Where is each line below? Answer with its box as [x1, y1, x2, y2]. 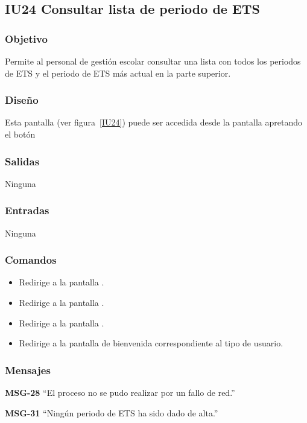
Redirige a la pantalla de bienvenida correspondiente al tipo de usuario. [19, 337, 283, 349]
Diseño [5, 92, 39, 107]
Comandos [5, 252, 57, 267]
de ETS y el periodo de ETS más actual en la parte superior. [5, 66, 231, 79]
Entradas [5, 203, 49, 218]
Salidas [5, 153, 40, 168]
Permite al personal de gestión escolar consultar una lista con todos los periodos [5, 55, 301, 67]
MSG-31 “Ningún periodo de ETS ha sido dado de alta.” [5, 406, 218, 419]
